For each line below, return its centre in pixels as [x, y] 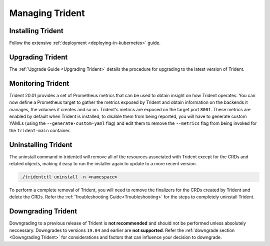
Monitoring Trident [39, 83]
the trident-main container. [40, 130]
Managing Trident [47, 13]
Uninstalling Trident [41, 145]
